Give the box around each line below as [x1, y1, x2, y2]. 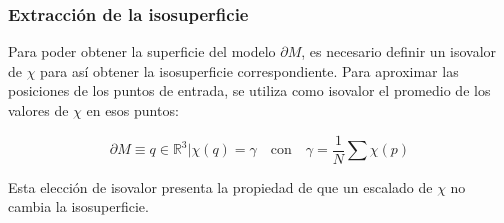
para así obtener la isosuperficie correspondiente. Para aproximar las [40, 60, 459, 81]
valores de [8, 100, 69, 120]
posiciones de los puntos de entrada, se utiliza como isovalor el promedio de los [8, 80, 491, 101]
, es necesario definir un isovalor [301, 41, 497, 62]
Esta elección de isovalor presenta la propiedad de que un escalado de [8, 176, 433, 197]
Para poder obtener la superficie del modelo [8, 41, 276, 62]
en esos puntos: [86, 100, 179, 120]
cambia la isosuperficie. [8, 196, 149, 217]
